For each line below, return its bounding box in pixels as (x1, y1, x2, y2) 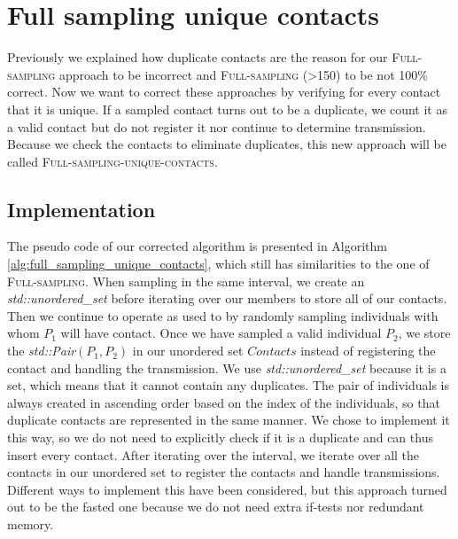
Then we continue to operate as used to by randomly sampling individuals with (7, 306, 439, 324)
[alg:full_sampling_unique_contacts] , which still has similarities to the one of (7, 254, 430, 273)
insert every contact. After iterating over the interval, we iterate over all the (7, 445, 420, 464)
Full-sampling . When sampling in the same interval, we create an (7, 271, 365, 290)
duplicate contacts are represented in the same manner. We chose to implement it (7, 410, 450, 429)
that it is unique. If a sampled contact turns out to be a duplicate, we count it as (7, 99, 447, 118)
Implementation (7, 195, 156, 223)
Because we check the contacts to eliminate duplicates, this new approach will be (7, 135, 446, 153)
